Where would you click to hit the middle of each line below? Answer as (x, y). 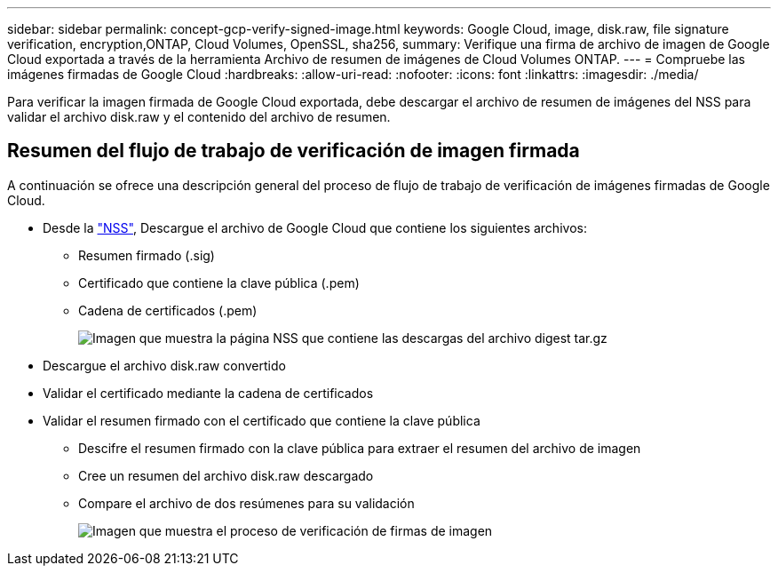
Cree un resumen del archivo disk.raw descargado (226, 475)
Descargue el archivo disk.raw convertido (164, 365)
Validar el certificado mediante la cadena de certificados (208, 393)
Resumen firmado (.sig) (147, 255)
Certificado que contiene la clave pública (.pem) (219, 283)
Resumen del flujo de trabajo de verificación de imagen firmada (294, 151)
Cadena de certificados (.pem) (168, 310)
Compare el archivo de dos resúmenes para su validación (246, 503)
